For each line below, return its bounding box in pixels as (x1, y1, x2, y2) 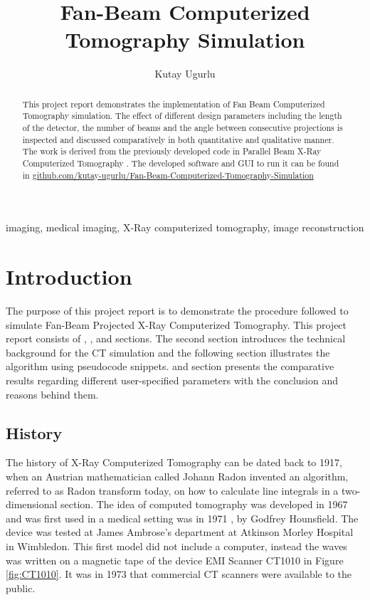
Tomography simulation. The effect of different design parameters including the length (22, 110, 342, 122)
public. (6, 580, 36, 595)
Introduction (6, 262, 132, 291)
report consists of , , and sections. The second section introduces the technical (6, 331, 346, 346)
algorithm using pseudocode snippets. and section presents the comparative (6, 359, 334, 374)
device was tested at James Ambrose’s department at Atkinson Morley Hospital (6, 525, 354, 540)
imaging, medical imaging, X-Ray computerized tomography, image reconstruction (6, 220, 364, 235)
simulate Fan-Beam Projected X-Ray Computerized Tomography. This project (6, 317, 347, 332)
